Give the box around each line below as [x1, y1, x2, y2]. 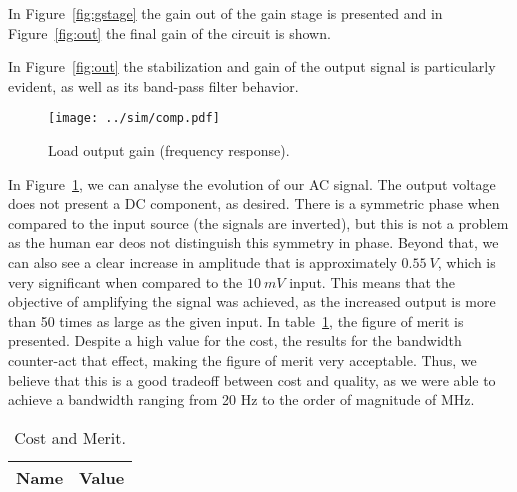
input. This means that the [289, 271, 455, 292]
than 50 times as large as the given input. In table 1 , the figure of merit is [8, 310, 464, 331]
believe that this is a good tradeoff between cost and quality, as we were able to [8, 369, 496, 390]
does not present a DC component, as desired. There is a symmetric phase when [8, 193, 500, 214]
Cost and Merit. [14, 425, 126, 449]
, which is [437, 252, 496, 272]
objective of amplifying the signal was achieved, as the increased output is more [8, 291, 496, 312]
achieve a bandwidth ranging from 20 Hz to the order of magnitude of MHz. [8, 389, 475, 410]
